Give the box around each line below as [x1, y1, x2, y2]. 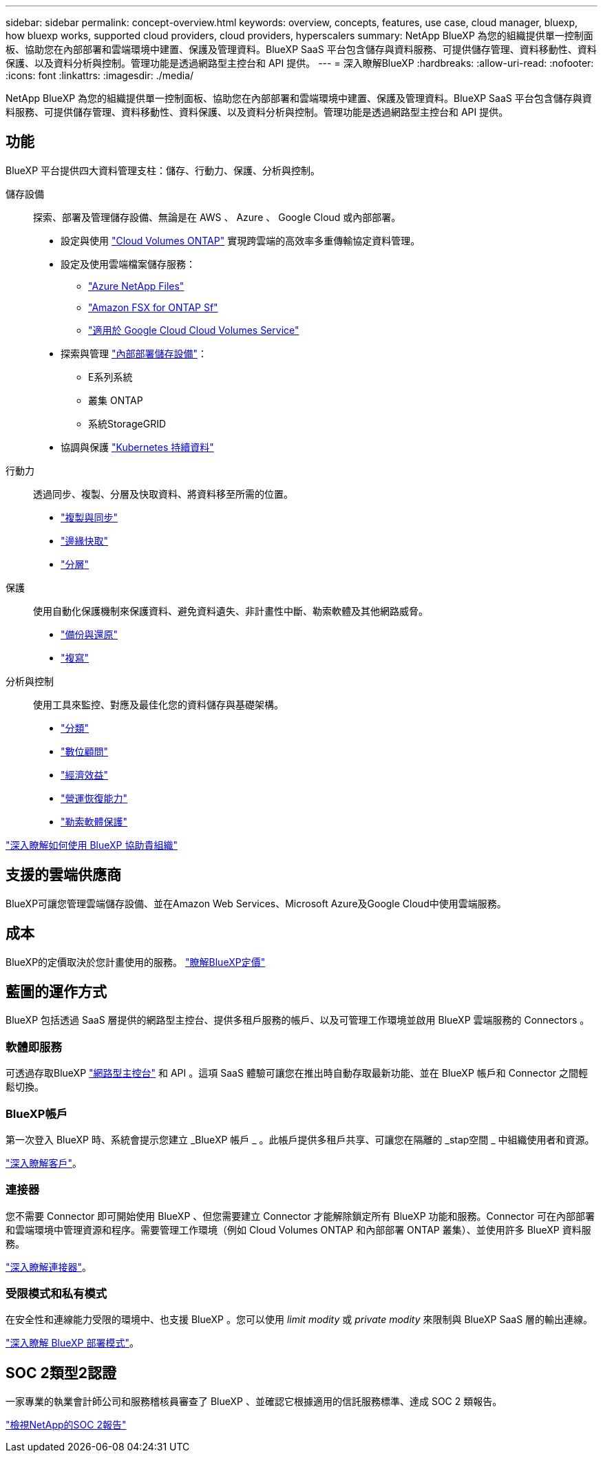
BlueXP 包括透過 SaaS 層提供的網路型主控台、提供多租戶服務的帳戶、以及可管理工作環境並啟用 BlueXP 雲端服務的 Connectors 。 [6, 1014, 590, 1026]
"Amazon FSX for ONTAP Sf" [88, 301, 218, 313]
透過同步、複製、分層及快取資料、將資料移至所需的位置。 [33, 487, 293, 500]
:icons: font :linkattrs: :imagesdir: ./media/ [6, 70, 194, 81]
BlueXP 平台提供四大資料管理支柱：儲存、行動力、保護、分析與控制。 [6, 164, 321, 176]
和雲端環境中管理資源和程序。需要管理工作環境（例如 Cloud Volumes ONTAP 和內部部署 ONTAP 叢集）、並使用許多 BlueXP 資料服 [6, 1223, 591, 1236]
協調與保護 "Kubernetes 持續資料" [61, 441, 214, 453]
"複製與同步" [61, 511, 118, 523]
